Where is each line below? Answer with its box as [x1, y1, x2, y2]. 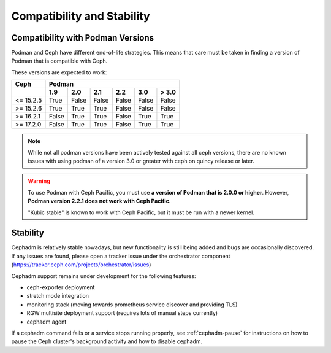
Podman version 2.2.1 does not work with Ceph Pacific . [28, 197, 171, 205]
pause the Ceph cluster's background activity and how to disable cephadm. [11, 338, 202, 345]
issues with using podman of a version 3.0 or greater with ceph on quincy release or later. [28, 157, 254, 165]
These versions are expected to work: [11, 68, 107, 76]
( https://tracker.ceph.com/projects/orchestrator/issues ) [11, 261, 151, 268]
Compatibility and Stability [11, 9, 150, 23]
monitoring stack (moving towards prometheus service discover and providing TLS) [26, 301, 238, 308]
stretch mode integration [26, 292, 89, 300]
